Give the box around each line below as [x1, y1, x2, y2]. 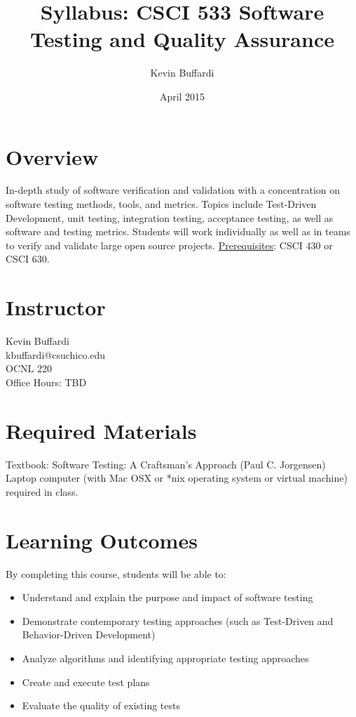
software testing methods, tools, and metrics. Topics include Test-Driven [6, 197, 317, 211]
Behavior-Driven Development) [22, 627, 156, 642]
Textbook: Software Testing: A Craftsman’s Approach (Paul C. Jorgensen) [6, 456, 326, 471]
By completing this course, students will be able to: [6, 566, 226, 581]
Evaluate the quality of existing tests [22, 698, 180, 713]
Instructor [6, 293, 106, 322]
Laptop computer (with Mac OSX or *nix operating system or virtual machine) [6, 471, 348, 485]
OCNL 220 [6, 361, 52, 376]
